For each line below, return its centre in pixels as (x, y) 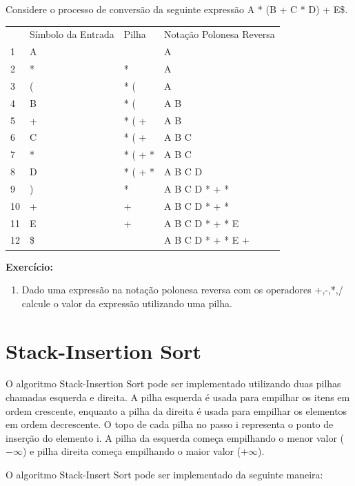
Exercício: (29, 266)
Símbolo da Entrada (72, 34)
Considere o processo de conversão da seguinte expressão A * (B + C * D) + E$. (177, 9)
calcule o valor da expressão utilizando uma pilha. (127, 303)
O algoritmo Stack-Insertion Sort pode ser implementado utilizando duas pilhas (173, 383)
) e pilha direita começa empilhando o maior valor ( (132, 451)
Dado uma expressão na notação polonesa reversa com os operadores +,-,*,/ (182, 290)
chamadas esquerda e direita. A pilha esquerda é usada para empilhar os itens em (178, 397)
